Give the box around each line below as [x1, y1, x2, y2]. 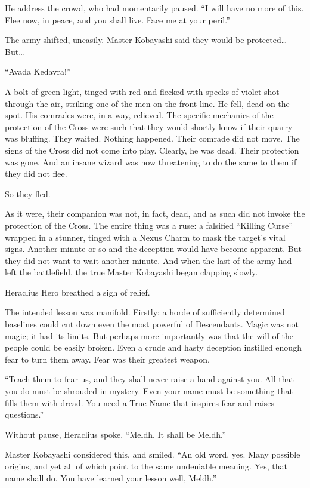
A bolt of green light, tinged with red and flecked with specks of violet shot [5, 85, 280, 97]
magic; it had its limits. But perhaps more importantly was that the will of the [5, 329, 294, 342]
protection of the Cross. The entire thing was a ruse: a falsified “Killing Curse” [5, 219, 293, 231]
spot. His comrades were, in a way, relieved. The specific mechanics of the [5, 109, 274, 121]
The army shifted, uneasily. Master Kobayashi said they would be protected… [5, 33, 287, 46]
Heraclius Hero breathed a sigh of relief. [5, 286, 150, 298]
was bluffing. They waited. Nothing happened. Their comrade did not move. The [5, 132, 300, 145]
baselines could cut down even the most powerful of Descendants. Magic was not [5, 318, 299, 330]
